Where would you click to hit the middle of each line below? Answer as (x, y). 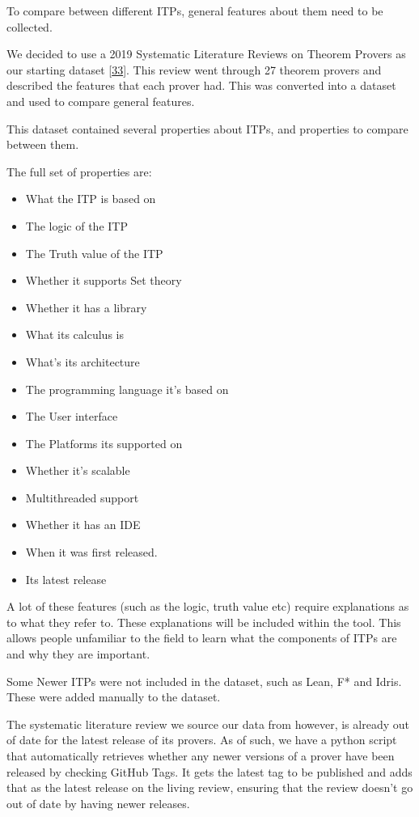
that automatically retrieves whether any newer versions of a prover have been (201, 756)
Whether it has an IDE (83, 525)
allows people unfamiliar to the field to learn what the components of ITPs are (202, 638)
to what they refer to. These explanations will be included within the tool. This (204, 622)
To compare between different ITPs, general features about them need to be (195, 11)
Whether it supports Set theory (104, 280)
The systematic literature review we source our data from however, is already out (208, 724)
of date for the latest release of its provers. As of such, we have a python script (202, 740)
